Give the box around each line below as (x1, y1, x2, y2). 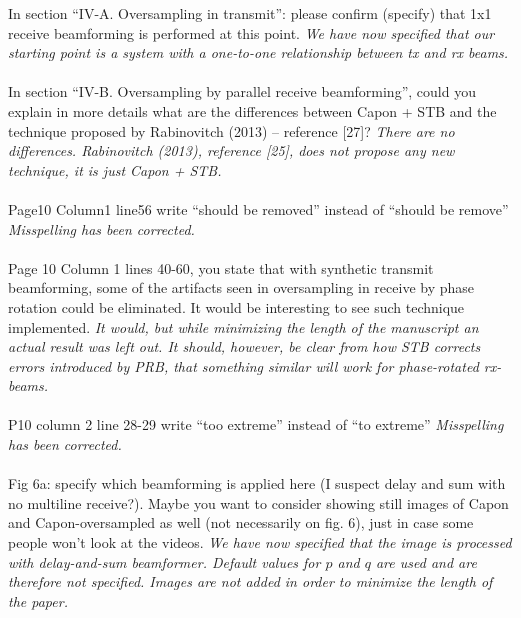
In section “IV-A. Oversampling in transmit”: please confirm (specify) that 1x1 (8, 3, 492, 23)
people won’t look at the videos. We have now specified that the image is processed (8, 532, 512, 553)
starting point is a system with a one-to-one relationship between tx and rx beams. (8, 42, 509, 63)
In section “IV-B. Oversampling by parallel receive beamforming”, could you (8, 81, 476, 102)
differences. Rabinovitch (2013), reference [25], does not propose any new (8, 140, 455, 161)
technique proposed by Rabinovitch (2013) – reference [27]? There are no (8, 120, 455, 141)
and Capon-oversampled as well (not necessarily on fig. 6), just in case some (8, 512, 474, 533)
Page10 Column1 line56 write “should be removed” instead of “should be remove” (8, 198, 509, 219)
